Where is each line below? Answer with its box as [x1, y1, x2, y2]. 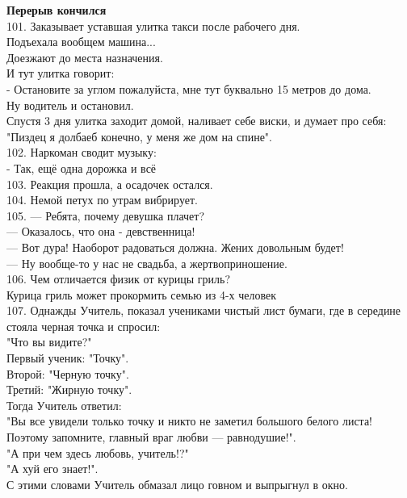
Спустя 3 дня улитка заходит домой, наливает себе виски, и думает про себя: [6, 112, 387, 129]
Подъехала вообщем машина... [6, 33, 156, 50]
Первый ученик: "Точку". [6, 349, 129, 366]
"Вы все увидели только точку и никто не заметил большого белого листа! [6, 412, 372, 429]
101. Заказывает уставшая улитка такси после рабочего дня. [6, 17, 300, 34]
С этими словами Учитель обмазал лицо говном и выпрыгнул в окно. [6, 475, 348, 492]
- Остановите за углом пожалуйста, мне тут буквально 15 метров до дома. [6, 80, 371, 97]
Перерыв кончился [6, 2, 107, 18]
